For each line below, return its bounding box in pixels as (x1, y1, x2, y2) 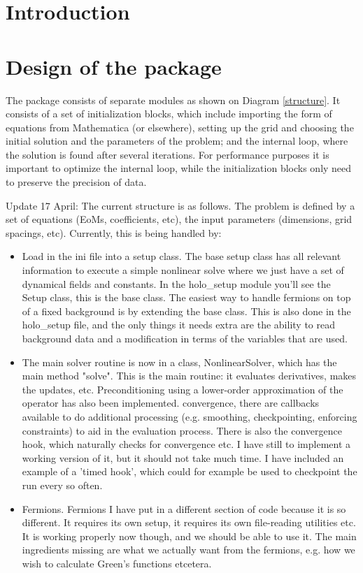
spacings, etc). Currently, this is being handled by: (6, 225, 222, 240)
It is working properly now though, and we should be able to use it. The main (22, 528, 357, 543)
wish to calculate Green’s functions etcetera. (22, 556, 212, 570)
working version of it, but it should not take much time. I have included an (22, 450, 344, 465)
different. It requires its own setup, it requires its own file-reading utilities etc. (22, 515, 356, 530)
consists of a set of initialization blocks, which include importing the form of (6, 106, 332, 121)
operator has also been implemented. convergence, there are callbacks (22, 396, 320, 410)
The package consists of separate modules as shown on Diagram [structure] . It (6, 92, 341, 107)
